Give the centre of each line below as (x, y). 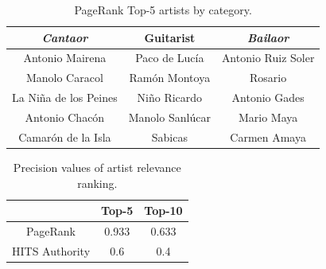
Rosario (268, 78)
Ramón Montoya (170, 78)
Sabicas (169, 136)
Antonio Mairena (65, 58)
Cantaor (65, 37)
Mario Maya (268, 117)
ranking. (97, 183)
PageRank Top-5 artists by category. (163, 10)
